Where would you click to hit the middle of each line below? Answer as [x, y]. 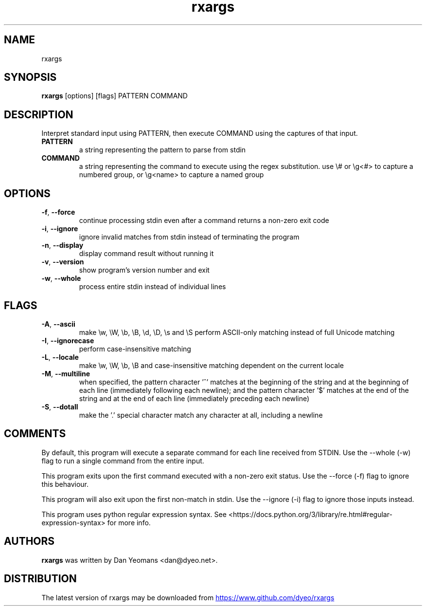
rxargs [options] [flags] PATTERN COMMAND [115, 96]
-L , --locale [60, 357]
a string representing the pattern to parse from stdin [162, 150]
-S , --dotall [60, 407]
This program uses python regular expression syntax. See [134, 514]
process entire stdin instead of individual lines [152, 287]
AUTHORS [29, 541]
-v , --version [63, 262]
